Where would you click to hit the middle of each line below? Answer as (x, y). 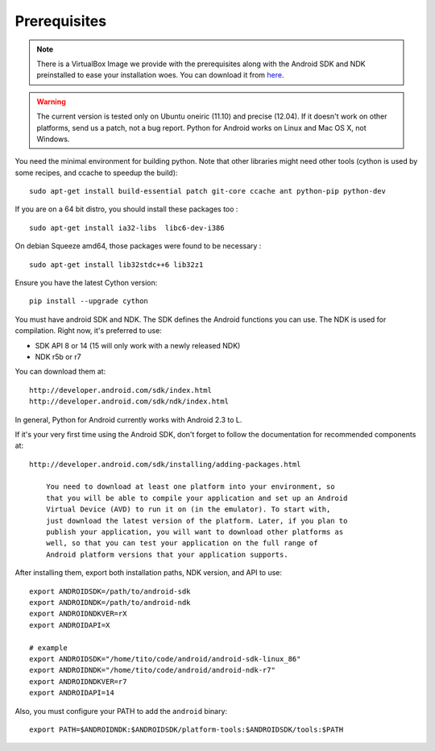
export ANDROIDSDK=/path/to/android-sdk (110, 591)
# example (48, 648)
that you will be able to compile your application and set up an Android (197, 498)
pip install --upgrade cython (89, 301)
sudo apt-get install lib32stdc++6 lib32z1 (116, 265)
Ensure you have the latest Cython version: (86, 283)
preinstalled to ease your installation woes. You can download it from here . (160, 75)
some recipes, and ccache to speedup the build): (96, 173)
